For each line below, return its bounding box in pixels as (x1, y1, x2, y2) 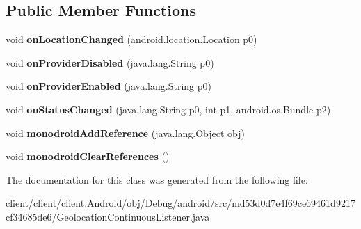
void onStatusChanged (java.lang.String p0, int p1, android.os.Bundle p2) (6, 102, 331, 116)
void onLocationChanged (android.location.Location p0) (6, 32, 257, 47)
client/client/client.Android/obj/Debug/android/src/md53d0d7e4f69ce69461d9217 (6, 196, 355, 210)
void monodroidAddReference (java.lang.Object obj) (6, 125, 246, 140)
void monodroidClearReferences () (6, 149, 170, 164)
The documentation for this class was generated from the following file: (6, 172, 308, 187)
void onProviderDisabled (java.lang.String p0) (6, 55, 214, 70)
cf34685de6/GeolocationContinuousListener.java (6, 209, 210, 223)
